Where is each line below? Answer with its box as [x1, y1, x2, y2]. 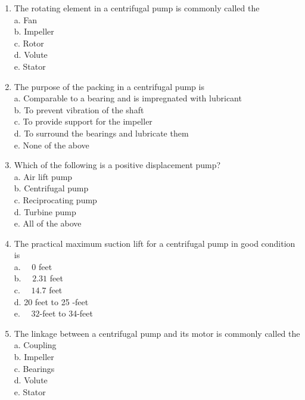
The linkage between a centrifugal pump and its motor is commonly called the [14, 327, 300, 339]
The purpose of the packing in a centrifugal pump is [14, 80, 204, 92]
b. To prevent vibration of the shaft [14, 103, 144, 116]
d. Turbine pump [14, 205, 76, 218]
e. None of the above [14, 138, 89, 151]
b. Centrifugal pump [14, 182, 89, 194]
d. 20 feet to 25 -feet [14, 295, 89, 308]
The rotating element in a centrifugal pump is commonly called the [14, 2, 260, 14]
